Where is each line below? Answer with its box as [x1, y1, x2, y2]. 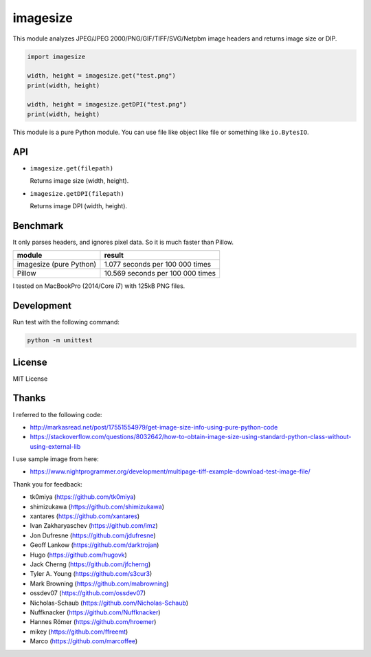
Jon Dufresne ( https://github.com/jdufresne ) [30, 531, 156, 539]
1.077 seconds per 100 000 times [104, 260, 212, 269]
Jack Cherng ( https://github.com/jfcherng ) [30, 560, 151, 568]
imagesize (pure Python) [16, 260, 97, 269]
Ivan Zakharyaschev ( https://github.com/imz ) [30, 522, 158, 530]
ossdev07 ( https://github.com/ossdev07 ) [30, 589, 146, 597]
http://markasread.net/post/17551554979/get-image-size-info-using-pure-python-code [30, 423, 278, 431]
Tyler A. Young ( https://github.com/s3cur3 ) [30, 570, 153, 578]
